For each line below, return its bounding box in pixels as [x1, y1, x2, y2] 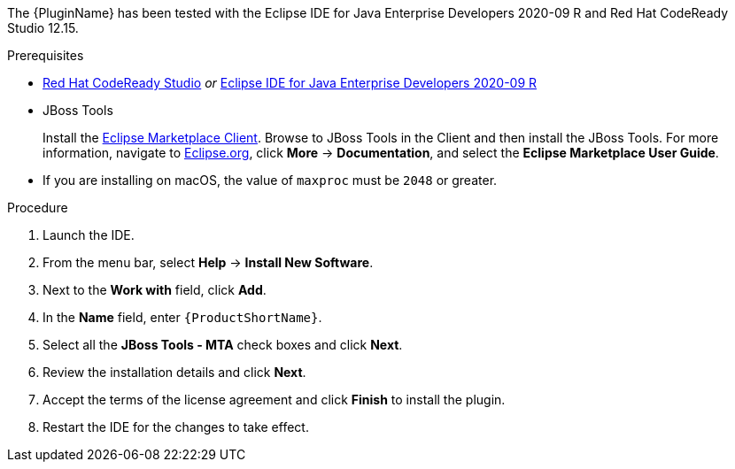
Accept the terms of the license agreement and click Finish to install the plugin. [43, 392, 506, 407]
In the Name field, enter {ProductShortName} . [43, 310, 322, 325]
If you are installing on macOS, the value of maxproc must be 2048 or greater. [43, 173, 498, 188]
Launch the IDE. [43, 227, 135, 242]
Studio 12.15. [7, 20, 79, 35]
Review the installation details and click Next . [43, 365, 306, 380]
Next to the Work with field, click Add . [43, 282, 267, 297]
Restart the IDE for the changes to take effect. [43, 419, 309, 434]
